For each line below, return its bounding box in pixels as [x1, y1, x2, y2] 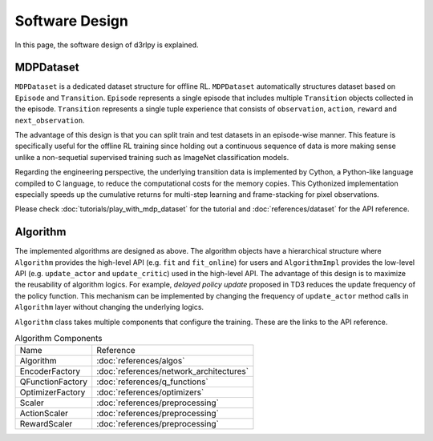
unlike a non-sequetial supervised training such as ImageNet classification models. [14, 152, 289, 162]
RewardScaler [19, 419, 73, 430]
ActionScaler [19, 408, 68, 419]
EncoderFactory [19, 366, 81, 377]
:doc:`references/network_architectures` [96, 366, 249, 377]
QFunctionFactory [19, 376, 88, 387]
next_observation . [14, 115, 85, 125]
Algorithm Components [14, 333, 103, 344]
